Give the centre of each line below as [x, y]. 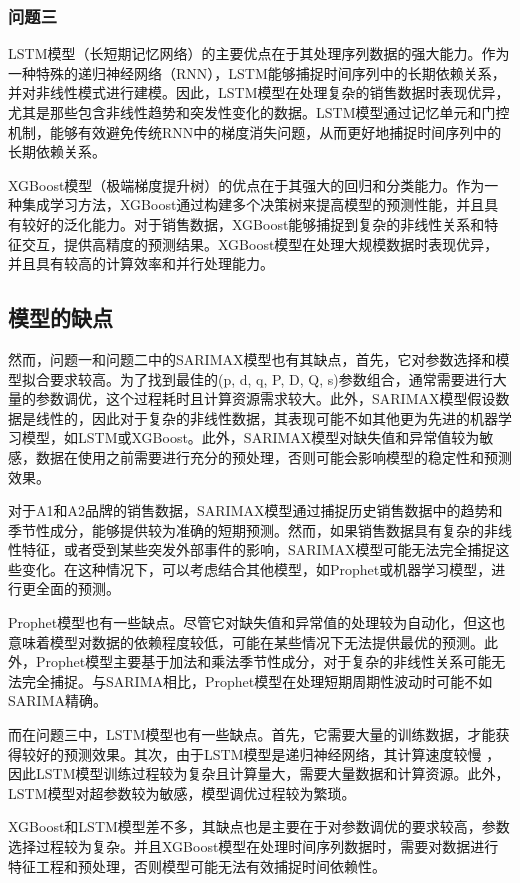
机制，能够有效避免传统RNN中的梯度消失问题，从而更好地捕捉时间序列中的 [255, 131]
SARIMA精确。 [57, 700]
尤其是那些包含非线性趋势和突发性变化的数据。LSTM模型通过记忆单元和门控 [259, 112]
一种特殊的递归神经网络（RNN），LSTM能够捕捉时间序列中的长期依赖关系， [257, 72]
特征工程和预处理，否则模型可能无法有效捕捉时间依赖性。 [197, 865]
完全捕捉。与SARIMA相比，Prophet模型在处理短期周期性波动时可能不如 [257, 680]
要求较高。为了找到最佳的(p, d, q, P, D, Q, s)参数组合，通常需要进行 [271, 378]
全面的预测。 [77, 588]
